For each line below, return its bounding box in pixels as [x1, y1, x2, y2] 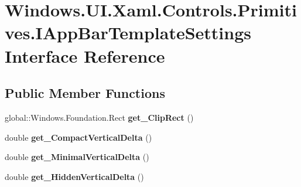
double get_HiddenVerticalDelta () [5, 170, 144, 182]
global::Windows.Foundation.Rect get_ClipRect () [5, 111, 194, 123]
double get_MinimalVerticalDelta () [5, 151, 149, 163]
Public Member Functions [5, 84, 165, 102]
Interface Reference [5, 43, 165, 67]
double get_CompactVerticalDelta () [5, 131, 152, 143]
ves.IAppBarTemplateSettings [5, 21, 252, 45]
